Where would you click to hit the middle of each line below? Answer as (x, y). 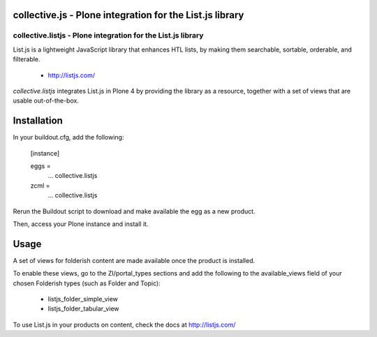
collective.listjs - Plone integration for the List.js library (108, 36)
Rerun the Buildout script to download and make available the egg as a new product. (134, 211)
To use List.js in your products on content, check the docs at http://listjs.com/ (124, 324)
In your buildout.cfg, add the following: (68, 137)
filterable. (27, 59)
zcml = (40, 186)
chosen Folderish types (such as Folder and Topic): (87, 283)
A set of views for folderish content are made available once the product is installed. (134, 260)
